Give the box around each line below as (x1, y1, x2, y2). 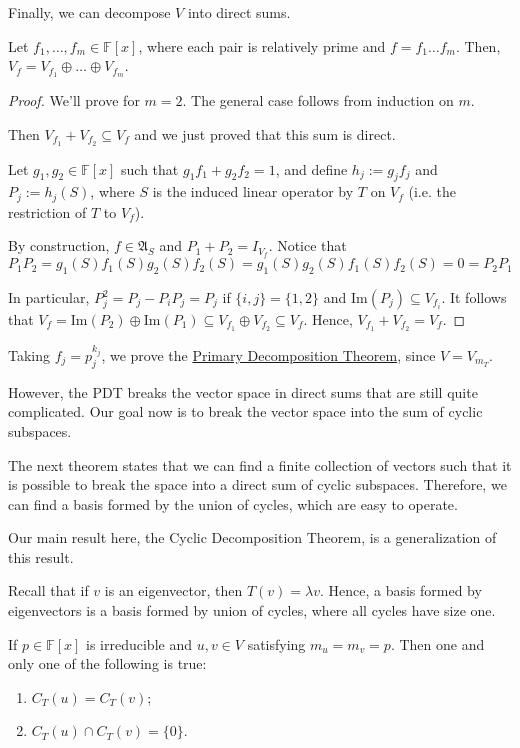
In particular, (8, 287, 90, 307)
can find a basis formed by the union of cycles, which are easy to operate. (8, 493, 458, 514)
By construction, (8, 235, 110, 256)
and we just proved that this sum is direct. (134, 123, 396, 144)
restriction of (8, 201, 87, 222)
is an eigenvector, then (104, 580, 243, 601)
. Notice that (268, 235, 347, 256)
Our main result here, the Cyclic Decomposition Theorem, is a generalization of (8, 527, 497, 548)
